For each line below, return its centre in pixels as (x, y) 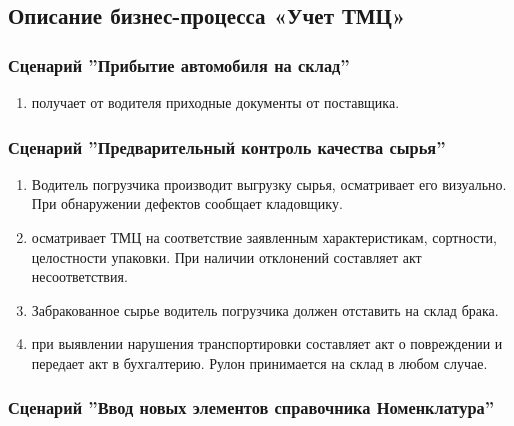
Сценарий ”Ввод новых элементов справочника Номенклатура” (251, 407)
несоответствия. (79, 276)
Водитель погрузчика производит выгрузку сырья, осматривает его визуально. (269, 183)
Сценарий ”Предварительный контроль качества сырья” (227, 146)
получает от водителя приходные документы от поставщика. (215, 102)
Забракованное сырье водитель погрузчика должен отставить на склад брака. (265, 309)
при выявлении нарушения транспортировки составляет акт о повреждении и (267, 343)
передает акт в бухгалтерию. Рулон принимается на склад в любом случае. (259, 362)
